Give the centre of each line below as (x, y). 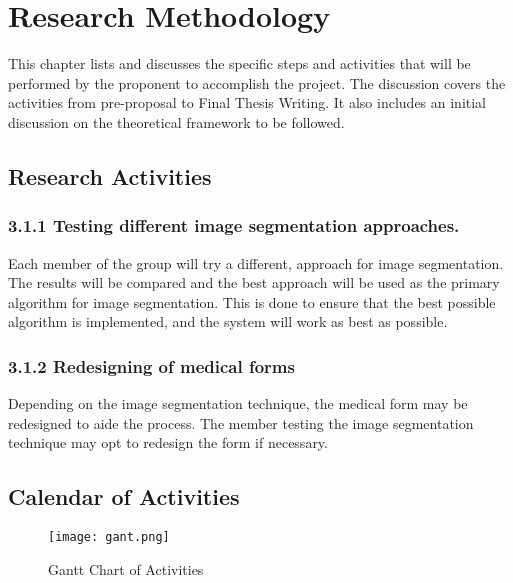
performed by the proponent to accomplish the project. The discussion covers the (257, 82)
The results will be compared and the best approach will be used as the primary (254, 282)
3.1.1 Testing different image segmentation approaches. (234, 225)
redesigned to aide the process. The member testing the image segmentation (241, 422)
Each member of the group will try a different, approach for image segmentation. (256, 262)
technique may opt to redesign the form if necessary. (168, 442)
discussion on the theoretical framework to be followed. (176, 121)
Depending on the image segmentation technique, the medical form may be (238, 403)
